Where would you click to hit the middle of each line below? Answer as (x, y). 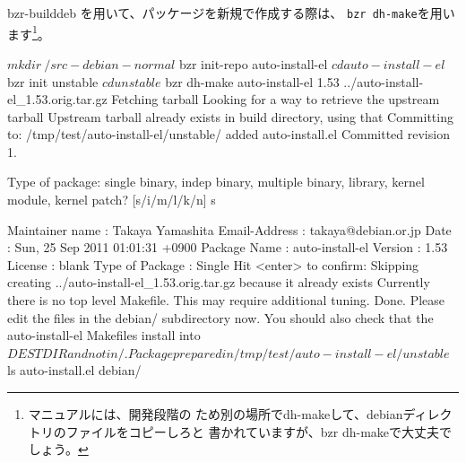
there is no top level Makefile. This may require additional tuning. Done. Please (226, 300)
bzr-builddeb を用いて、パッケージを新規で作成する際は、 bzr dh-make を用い (231, 13)
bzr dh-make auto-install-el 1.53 (252, 81)
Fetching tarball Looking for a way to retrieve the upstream (276, 99)
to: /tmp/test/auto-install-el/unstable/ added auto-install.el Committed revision (229, 134)
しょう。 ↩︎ (58, 449)
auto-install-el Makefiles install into (104, 335)
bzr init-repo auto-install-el (253, 63)
